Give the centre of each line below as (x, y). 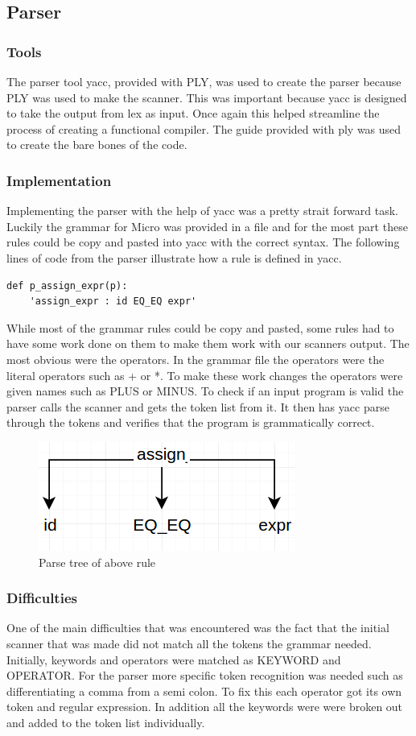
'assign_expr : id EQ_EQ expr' (113, 302)
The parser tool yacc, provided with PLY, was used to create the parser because (204, 81)
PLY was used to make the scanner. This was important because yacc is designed (207, 97)
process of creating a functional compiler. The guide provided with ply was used (204, 128)
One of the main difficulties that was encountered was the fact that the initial (198, 628)
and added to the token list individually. (106, 722)
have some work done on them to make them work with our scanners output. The (208, 343)
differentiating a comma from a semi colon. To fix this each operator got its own (204, 691)
